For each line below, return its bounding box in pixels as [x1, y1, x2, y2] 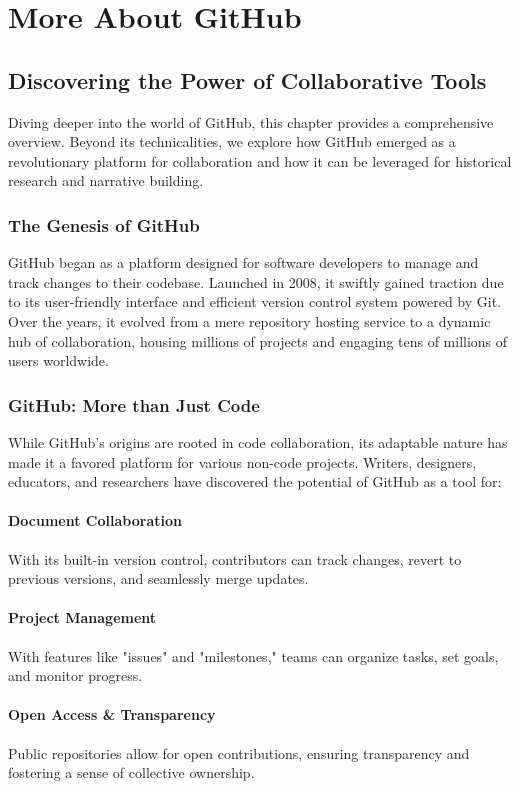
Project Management [8, 607, 157, 628]
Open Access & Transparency [8, 704, 216, 725]
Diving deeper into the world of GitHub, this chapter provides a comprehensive [8, 111, 494, 132]
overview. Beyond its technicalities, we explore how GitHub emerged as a [8, 131, 456, 152]
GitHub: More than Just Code [8, 392, 260, 417]
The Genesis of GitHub [8, 212, 200, 237]
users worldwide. [8, 350, 109, 371]
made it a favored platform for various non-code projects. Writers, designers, [8, 451, 477, 472]
